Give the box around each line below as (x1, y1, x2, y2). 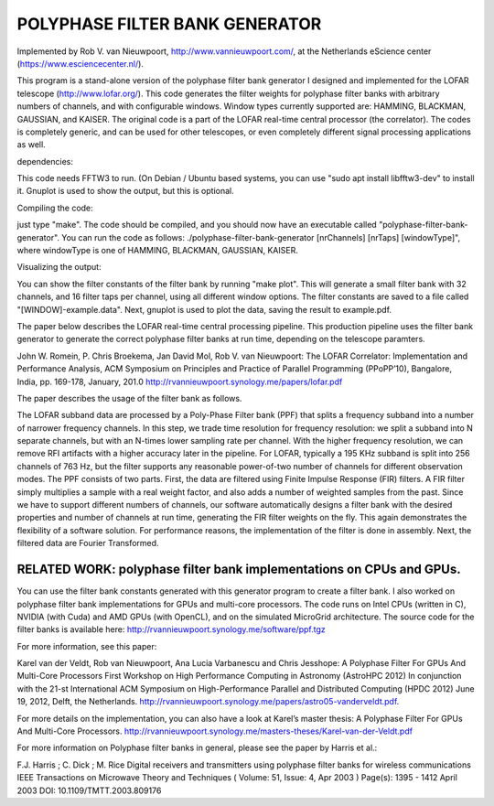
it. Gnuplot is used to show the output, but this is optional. (16, 186, 235, 197)
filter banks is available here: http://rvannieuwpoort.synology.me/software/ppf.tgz (16, 624, 326, 635)
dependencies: (16, 156, 73, 167)
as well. (16, 139, 46, 150)
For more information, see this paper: (16, 640, 157, 651)
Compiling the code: (16, 202, 93, 213)
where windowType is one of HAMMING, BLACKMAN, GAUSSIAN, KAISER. (16, 245, 299, 256)
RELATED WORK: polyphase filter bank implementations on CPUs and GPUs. (16, 562, 461, 577)
